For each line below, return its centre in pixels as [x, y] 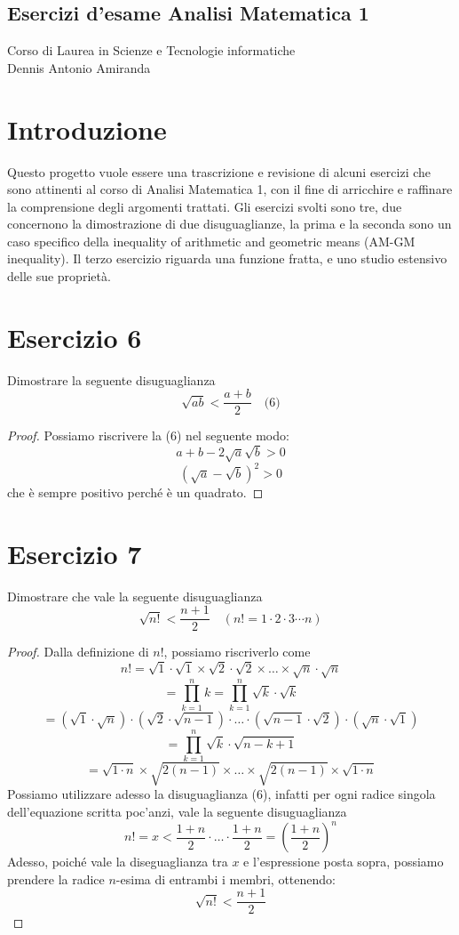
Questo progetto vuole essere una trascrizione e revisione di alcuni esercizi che [219, 171]
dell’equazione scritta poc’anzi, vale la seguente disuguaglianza [177, 811]
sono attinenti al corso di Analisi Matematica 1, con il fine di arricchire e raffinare [230, 189]
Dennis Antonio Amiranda [79, 67]
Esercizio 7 [75, 553]
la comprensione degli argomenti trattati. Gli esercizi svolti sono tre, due [205, 206]
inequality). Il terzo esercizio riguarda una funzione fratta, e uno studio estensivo [227, 258]
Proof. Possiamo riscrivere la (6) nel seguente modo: [148, 435]
